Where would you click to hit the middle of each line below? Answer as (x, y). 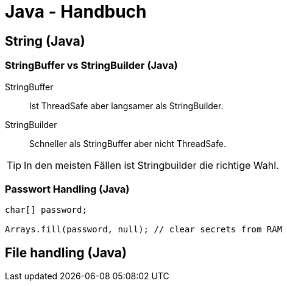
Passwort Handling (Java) (67, 189)
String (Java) (45, 41)
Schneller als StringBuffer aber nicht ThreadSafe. (128, 143)
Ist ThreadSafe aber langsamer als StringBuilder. (126, 105)
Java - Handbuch (76, 12)
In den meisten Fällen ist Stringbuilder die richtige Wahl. (151, 165)
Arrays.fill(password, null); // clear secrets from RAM (144, 230)
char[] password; (46, 210)
